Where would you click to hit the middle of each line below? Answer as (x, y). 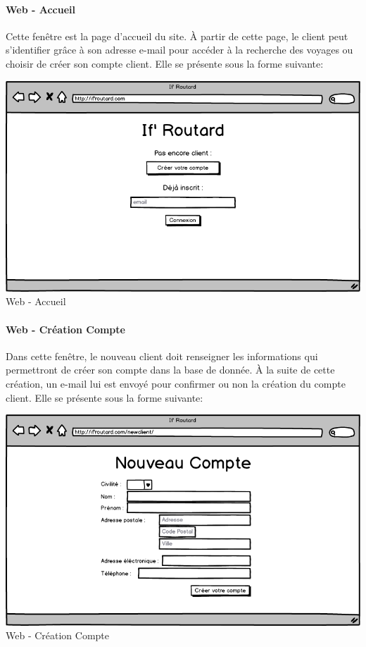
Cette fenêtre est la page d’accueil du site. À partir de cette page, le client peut (177, 36)
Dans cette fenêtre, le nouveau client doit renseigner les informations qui (162, 356)
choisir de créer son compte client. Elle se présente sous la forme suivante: (165, 63)
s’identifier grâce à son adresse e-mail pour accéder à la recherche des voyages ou (179, 50)
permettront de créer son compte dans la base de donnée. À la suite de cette (170, 370)
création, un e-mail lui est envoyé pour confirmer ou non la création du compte (176, 384)
